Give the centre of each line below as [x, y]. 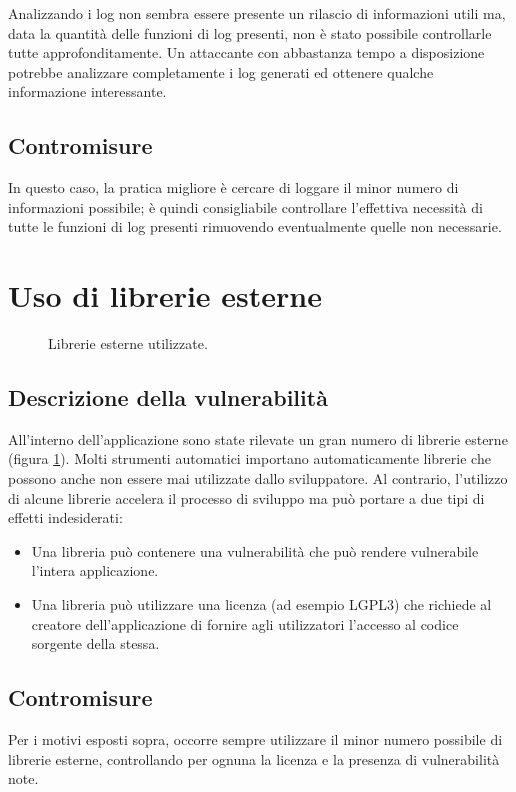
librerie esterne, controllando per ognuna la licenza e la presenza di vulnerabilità [254, 758]
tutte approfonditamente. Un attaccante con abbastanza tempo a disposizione [246, 52]
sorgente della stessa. [95, 643]
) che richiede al [442, 604]
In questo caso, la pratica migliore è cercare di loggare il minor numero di [233, 187]
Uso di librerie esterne [165, 295]
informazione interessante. [87, 91]
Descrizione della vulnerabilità [168, 397]
